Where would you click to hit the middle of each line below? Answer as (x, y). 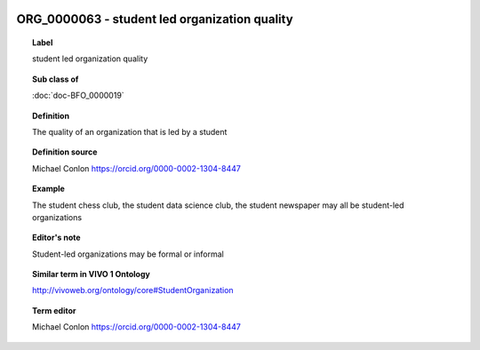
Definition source (65, 152)
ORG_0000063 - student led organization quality (155, 19)
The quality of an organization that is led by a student (130, 131)
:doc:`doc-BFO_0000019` (78, 95)
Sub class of (56, 79)
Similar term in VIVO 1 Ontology (91, 274)
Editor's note (56, 238)
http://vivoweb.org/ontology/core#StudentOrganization (133, 290)
